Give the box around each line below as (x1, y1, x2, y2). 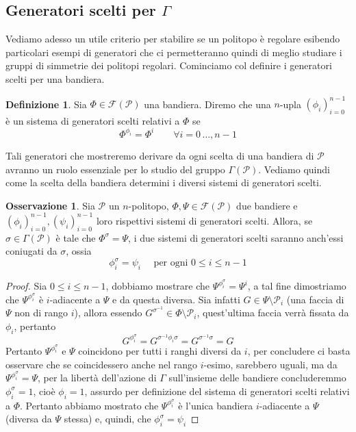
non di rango (14, 305, 68, 320)
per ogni (153, 258, 188, 268)
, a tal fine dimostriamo (247, 279, 346, 293)
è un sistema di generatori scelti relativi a (5, 113, 180, 127)
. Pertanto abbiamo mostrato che (20, 398, 159, 412)
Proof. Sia (5, 279, 47, 293)
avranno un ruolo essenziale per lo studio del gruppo (5, 162, 225, 176)
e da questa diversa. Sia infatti (112, 292, 240, 306)
